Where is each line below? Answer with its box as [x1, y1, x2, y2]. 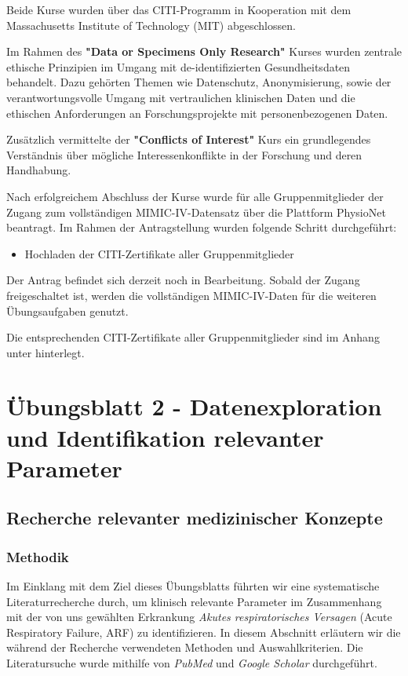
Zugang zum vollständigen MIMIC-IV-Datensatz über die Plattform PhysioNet [6, 203, 386, 220]
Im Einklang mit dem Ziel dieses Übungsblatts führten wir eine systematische [6, 578, 380, 594]
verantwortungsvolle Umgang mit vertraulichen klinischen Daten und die [6, 89, 355, 105]
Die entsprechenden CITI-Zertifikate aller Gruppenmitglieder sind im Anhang [6, 329, 380, 345]
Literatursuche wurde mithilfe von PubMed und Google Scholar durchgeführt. [6, 655, 377, 671]
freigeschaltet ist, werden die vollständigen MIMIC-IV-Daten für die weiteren [6, 287, 377, 303]
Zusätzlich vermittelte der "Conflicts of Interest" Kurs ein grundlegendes [6, 131, 371, 148]
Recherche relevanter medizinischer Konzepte [6, 506, 383, 530]
